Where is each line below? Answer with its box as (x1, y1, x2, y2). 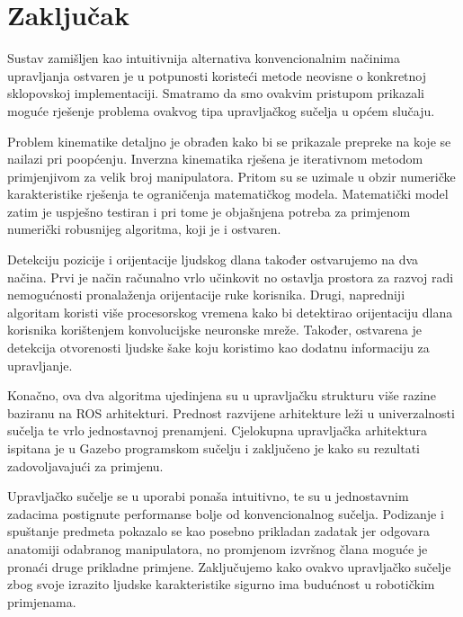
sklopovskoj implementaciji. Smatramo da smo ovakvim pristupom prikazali (7, 84, 425, 103)
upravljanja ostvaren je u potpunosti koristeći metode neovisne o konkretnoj (7, 66, 427, 85)
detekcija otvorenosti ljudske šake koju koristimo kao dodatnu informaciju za (7, 338, 430, 357)
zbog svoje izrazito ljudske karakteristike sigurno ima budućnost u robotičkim (7, 575, 435, 594)
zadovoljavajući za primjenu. (7, 456, 164, 475)
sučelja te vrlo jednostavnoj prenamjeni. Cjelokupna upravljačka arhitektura (7, 421, 428, 440)
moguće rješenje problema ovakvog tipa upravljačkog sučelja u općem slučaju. (7, 101, 435, 120)
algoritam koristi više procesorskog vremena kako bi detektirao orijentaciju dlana (7, 302, 453, 321)
